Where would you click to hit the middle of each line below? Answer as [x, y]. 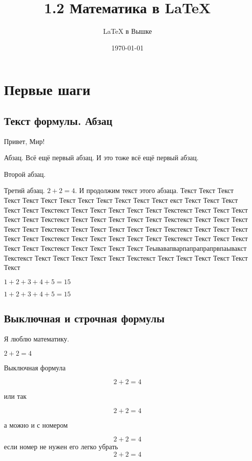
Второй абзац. [25, 174]
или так [15, 396]
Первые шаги [47, 89]
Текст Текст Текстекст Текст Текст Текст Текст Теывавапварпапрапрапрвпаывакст [125, 248]
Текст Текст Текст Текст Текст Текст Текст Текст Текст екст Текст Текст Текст [121, 200]
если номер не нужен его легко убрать [61, 447]
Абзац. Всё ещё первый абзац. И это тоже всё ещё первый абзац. [101, 158]
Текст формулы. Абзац [58, 120]
